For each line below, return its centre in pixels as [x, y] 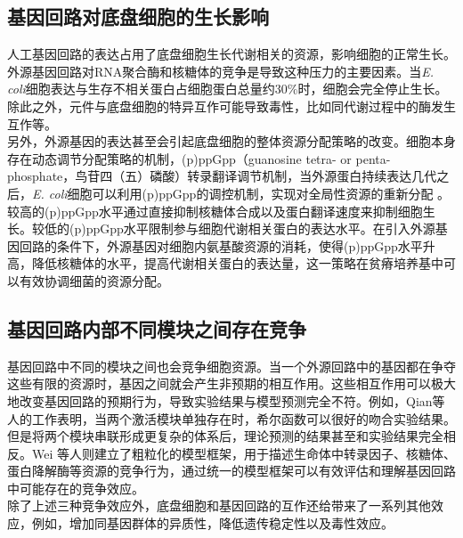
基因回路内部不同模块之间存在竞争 [157, 328]
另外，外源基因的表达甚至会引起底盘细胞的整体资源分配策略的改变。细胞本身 [231, 141]
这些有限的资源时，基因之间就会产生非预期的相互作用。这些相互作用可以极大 [231, 383]
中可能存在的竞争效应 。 [76, 488]
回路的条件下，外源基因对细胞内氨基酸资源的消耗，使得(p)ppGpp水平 [221, 245]
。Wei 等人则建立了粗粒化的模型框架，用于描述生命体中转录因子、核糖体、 [238, 453]
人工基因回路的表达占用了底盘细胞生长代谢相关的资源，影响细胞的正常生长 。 [231, 54]
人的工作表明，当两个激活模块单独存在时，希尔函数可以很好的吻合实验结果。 [231, 418]
